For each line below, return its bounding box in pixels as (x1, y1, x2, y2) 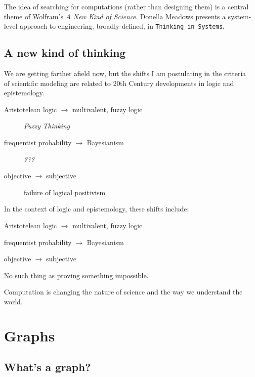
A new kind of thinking (4, 45, 126, 60)
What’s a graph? (4, 359, 91, 375)
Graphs (4, 325, 55, 345)
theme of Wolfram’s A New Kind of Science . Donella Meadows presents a (4, 11, 226, 21)
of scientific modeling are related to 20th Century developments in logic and (4, 78, 234, 88)
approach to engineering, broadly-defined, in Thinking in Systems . (19, 21, 225, 31)
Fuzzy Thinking (24, 121, 70, 131)
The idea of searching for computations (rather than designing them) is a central (4, 1, 249, 11)
